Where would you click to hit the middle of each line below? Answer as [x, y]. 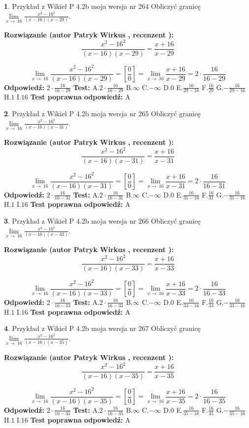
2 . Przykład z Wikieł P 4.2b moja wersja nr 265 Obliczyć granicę [102, 114]
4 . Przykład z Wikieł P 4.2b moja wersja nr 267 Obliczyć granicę [102, 328]
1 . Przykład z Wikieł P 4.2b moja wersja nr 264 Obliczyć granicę [102, 6]
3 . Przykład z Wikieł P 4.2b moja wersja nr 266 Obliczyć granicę [102, 221]
